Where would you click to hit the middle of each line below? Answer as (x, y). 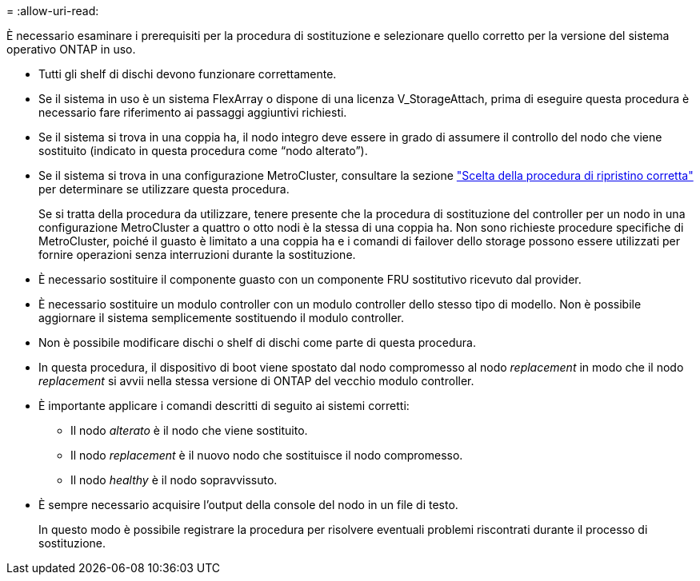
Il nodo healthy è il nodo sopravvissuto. (174, 480)
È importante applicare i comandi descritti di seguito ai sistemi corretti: (224, 406)
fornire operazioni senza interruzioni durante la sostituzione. (197, 255)
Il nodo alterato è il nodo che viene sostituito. (189, 430)
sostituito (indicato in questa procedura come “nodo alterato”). (203, 151)
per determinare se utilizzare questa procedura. (164, 189)
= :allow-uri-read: (53, 11)
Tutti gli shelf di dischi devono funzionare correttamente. (188, 74)
